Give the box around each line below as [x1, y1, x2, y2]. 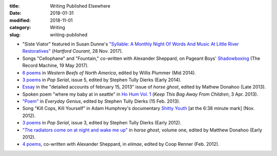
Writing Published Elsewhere [50, 3, 110, 9]
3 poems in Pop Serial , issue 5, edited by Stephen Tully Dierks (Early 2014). [22, 77, 182, 83]
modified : [9, 17, 31, 23]
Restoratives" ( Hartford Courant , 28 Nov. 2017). [22, 48, 123, 54]
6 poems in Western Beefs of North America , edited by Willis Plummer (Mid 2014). [22, 70, 196, 76]
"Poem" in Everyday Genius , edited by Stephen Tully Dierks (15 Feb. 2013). [22, 98, 181, 104]
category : [9, 25, 31, 31]
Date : [9, 10, 22, 16]
